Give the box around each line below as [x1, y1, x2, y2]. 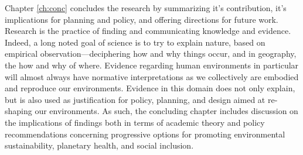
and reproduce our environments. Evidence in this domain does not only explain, [5, 82, 295, 94]
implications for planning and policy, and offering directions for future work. [5, 13, 278, 25]
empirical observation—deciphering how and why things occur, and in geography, [5, 47, 297, 60]
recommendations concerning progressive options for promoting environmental [5, 128, 285, 140]
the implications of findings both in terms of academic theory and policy [5, 116, 265, 128]
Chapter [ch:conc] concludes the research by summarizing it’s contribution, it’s [5, 2, 287, 13]
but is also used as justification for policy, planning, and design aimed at [5, 93, 265, 105]
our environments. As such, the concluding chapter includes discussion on [35, 105, 298, 117]
